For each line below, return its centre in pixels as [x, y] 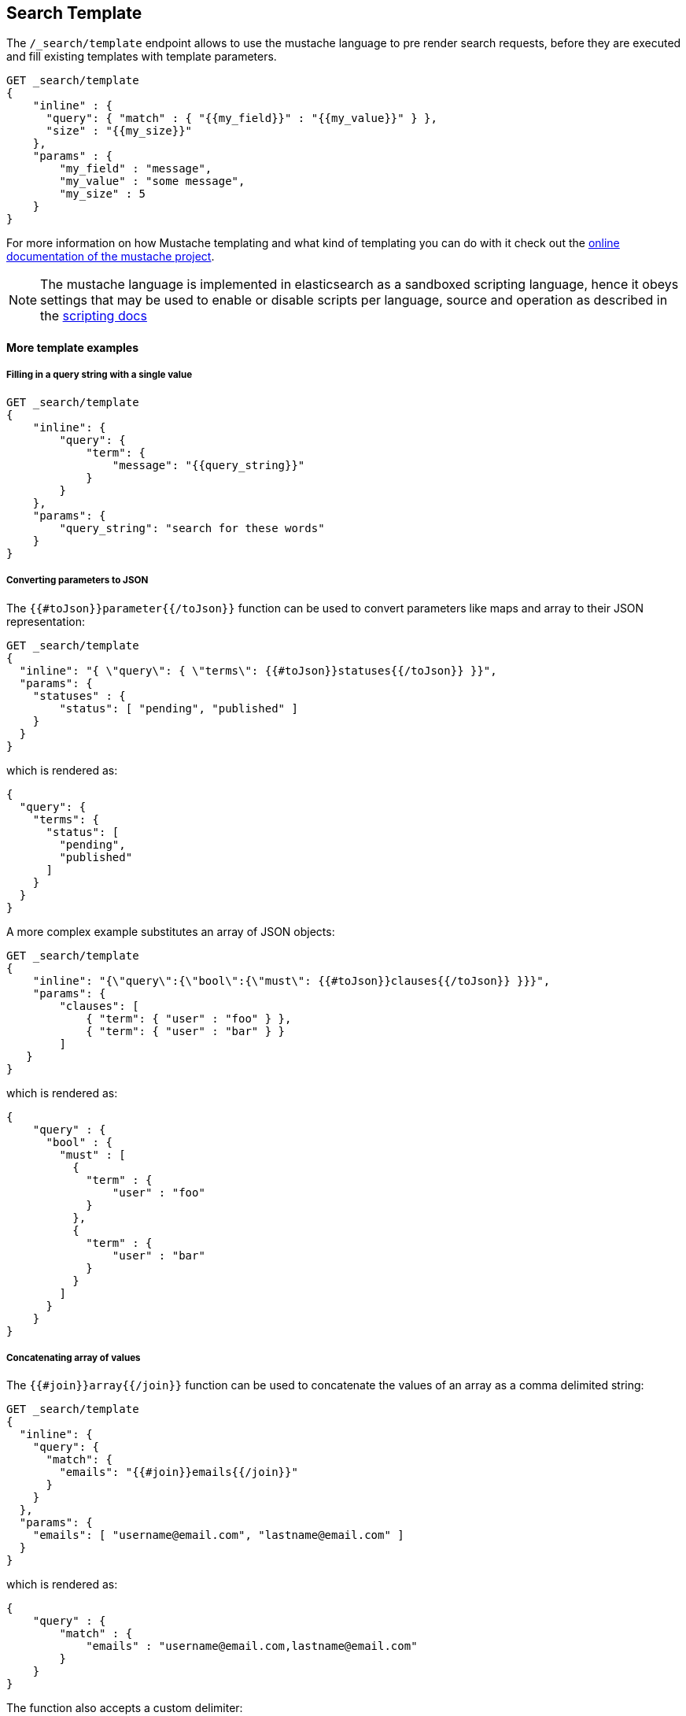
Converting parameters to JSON [77, 581]
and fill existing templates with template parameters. [142, 57]
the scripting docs [94, 316]
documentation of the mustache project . [111, 257]
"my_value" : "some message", [152, 181]
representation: [46, 621]
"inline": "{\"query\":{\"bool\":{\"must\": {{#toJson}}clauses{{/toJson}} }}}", [291, 980]
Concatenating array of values [74, 1357]
